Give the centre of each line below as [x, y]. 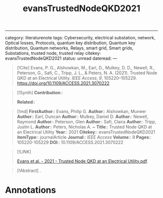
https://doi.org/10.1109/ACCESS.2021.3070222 [63, 83]
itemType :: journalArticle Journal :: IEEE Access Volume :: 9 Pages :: [84, 137]
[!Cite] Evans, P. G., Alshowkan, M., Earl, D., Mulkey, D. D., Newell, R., [86, 68]
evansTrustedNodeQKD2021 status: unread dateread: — [61, 58]
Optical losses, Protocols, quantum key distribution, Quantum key [70, 43]
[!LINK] [24, 152]
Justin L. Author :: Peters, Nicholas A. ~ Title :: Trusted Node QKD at [84, 127]
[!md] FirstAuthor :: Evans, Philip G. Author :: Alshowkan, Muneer [81, 112]
